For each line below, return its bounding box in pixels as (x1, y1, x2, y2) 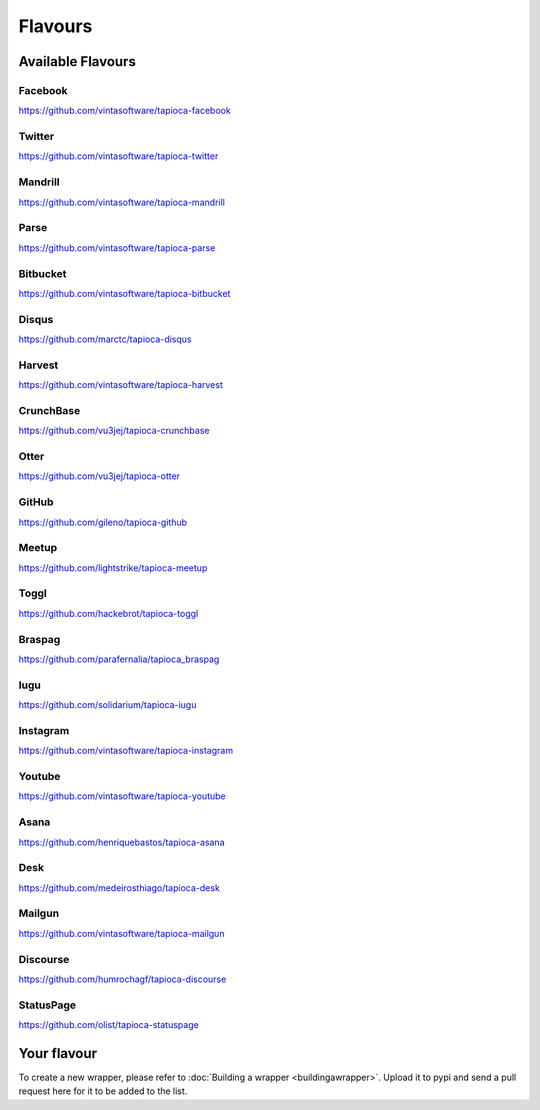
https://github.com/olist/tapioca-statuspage (18, 1019, 199, 1031)
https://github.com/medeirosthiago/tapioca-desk (18, 881, 220, 894)
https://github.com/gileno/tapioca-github (18, 516, 188, 528)
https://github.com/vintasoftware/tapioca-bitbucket (18, 287, 231, 299)
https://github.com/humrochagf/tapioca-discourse (18, 973, 227, 985)
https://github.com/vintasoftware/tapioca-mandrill (18, 196, 225, 208)
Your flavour (18, 1045, 98, 1062)
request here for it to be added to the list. (18, 1085, 188, 1097)
